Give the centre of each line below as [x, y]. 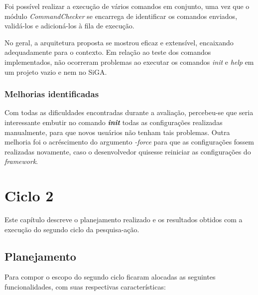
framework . [21, 161]
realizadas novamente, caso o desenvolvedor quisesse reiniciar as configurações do [128, 151]
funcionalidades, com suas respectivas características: [85, 287]
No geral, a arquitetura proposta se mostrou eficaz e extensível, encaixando [119, 42]
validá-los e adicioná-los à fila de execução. [69, 26]
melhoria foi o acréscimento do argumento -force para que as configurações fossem [129, 142]
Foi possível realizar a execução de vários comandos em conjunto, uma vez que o [127, 6]
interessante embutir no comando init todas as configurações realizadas [114, 122]
